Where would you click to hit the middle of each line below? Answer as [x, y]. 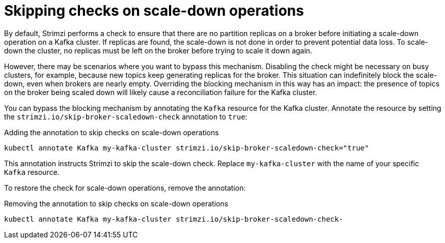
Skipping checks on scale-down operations [154, 11]
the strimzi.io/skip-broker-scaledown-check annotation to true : [126, 116]
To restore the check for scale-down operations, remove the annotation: [125, 188]
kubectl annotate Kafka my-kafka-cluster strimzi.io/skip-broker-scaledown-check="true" [187, 148]
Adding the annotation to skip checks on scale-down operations [112, 132]
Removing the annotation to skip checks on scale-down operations [116, 203]
